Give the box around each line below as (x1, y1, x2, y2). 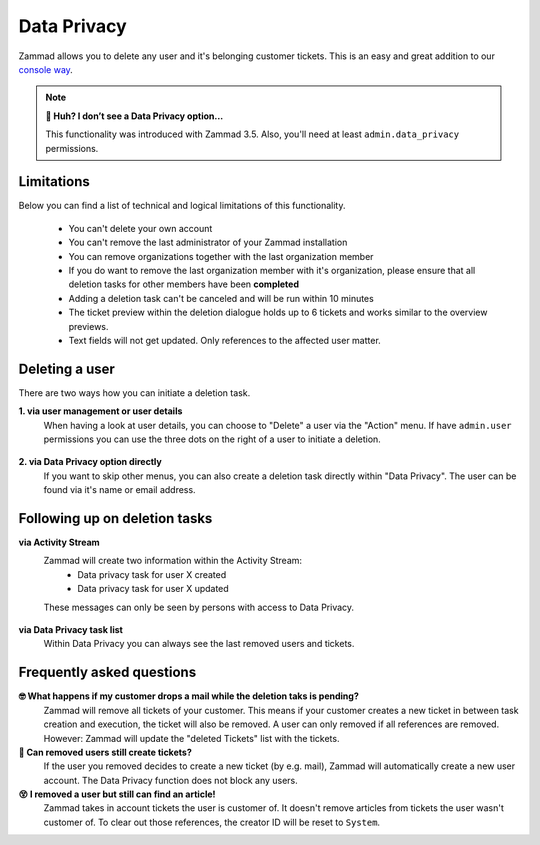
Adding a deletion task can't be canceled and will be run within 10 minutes (68, 292, 374, 304)
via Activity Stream (18, 536, 100, 549)
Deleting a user (18, 360, 115, 377)
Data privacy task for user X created (77, 568, 227, 580)
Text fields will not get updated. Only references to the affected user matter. (68, 334, 382, 346)
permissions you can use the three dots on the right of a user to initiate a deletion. (43, 433, 382, 445)
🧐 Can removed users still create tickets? (18, 746, 192, 758)
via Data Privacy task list (18, 624, 124, 636)
